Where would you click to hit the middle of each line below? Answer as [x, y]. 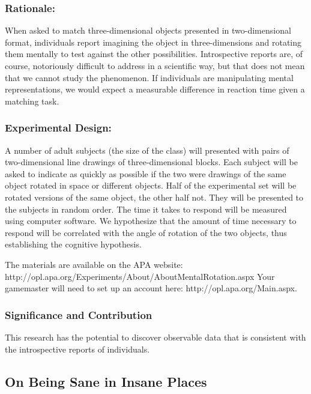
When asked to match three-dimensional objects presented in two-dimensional [148, 30]
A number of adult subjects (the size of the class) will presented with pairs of [147, 150]
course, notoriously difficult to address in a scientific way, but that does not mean [155, 65]
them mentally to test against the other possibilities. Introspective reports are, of [154, 54]
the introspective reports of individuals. [77, 349]
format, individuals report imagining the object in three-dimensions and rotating [153, 42]
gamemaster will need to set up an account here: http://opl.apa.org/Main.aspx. [151, 288]
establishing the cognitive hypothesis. [73, 244]
